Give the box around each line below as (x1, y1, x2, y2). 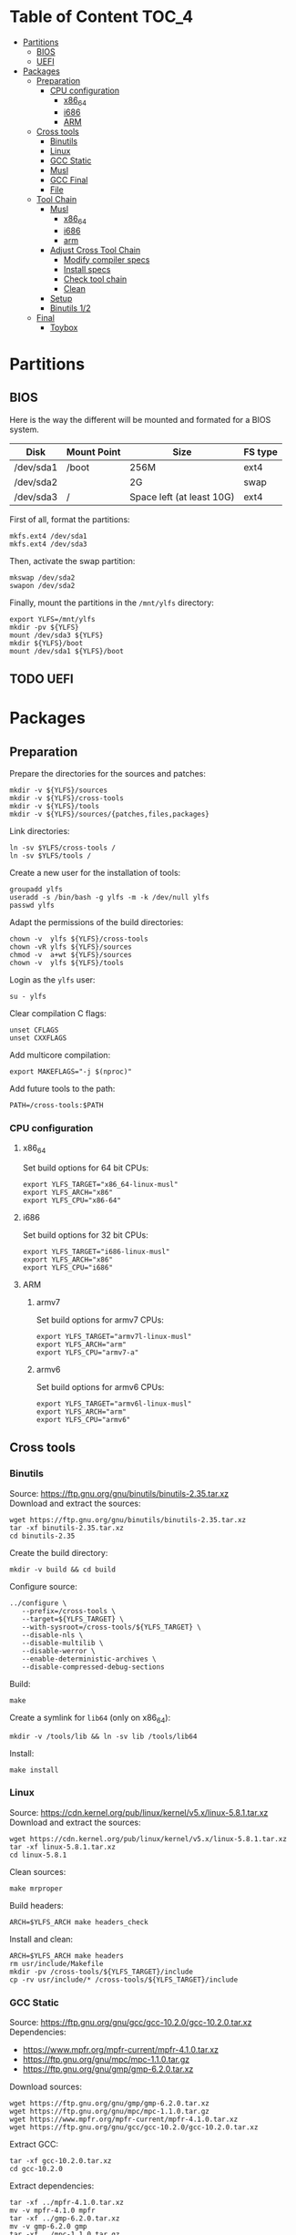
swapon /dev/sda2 (9, 581, 76, 590)
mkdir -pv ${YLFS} (9, 623, 79, 632)
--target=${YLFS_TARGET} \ (21, 1614, 125, 1623)
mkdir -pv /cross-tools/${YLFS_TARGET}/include (9, 1967, 194, 1976)
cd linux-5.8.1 (9, 1850, 67, 1859)
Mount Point (66, 445, 121, 458)
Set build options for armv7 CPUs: (36, 1314, 164, 1325)
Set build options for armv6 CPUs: (36, 1382, 165, 1393)
